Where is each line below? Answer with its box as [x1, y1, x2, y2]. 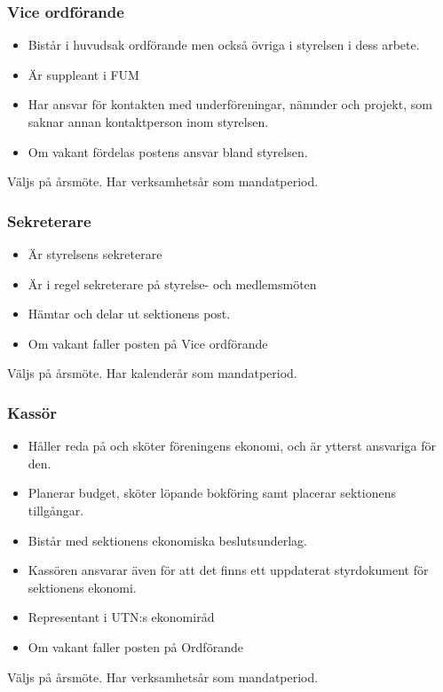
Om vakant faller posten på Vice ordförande [28, 334, 268, 352]
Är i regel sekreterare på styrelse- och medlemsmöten [28, 274, 317, 293]
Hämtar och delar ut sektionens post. [28, 304, 231, 323]
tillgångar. [28, 500, 84, 519]
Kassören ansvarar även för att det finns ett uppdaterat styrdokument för [28, 561, 429, 579]
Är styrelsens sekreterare [28, 245, 162, 263]
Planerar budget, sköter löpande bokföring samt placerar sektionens [28, 484, 396, 502]
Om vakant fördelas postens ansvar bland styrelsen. [28, 142, 308, 161]
